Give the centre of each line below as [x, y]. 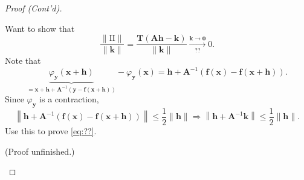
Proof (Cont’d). [34, 8]
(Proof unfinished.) [40, 151]
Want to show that [40, 28]
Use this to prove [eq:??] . [51, 131]
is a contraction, [69, 99]
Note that [23, 61]
